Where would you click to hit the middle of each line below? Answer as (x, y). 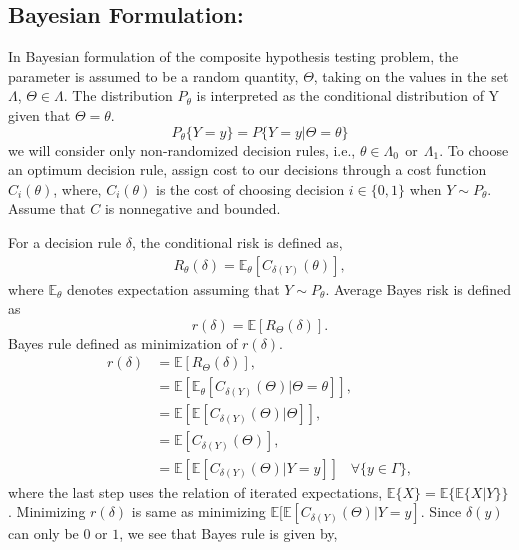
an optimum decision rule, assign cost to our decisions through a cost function (247, 169)
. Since (441, 511)
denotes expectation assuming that (173, 288)
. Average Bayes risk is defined (418, 288)
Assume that (47, 208)
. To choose (474, 149)
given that (39, 114)
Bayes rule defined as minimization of (123, 342)
